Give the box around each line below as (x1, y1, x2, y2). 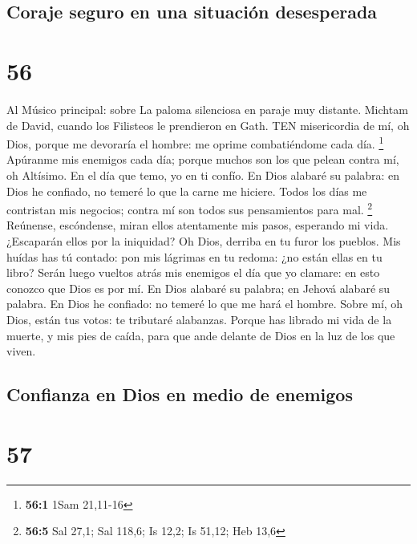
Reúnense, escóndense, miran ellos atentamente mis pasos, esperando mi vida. (6, 217, 389, 233)
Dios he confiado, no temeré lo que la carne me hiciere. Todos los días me (6, 182, 367, 199)
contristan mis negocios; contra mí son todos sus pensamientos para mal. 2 (6, 199, 373, 217)
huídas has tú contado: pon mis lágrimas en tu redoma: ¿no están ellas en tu (6, 248, 383, 265)
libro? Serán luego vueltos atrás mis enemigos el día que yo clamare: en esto (6, 264, 380, 281)
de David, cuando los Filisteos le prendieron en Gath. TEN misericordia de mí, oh (6, 116, 410, 133)
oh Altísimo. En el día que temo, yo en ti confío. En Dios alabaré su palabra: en (6, 166, 400, 183)
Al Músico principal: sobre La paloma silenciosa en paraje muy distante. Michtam (6, 100, 408, 117)
